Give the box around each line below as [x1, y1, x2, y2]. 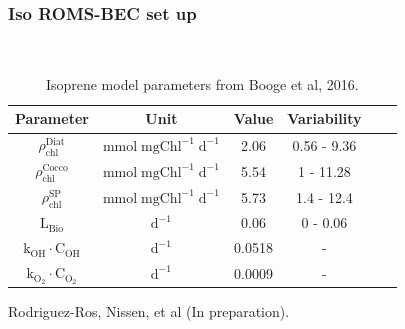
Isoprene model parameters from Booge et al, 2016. [45, 73, 359, 94]
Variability [287, 108, 362, 129]
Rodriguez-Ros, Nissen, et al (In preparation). [8, 301, 290, 322]
